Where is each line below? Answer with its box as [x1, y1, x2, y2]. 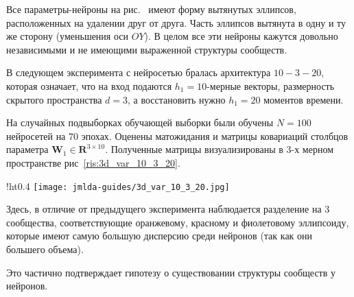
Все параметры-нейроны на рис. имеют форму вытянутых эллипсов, [6, 2, 296, 16]
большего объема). [6, 241, 84, 256]
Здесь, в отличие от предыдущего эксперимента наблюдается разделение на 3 [6, 202, 330, 216]
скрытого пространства [6, 92, 102, 106]
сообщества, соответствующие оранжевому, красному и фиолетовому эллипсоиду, [6, 215, 349, 229]
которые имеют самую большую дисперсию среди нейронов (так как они [6, 228, 313, 243]
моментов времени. [263, 92, 344, 106]
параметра [6, 142, 49, 156]
